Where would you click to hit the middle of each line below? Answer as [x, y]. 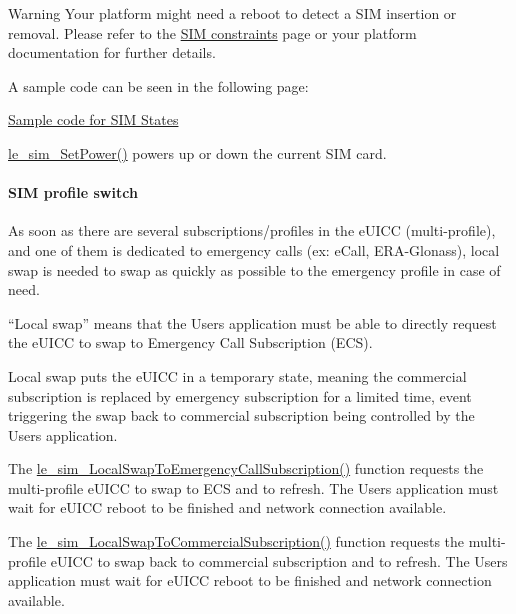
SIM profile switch [73, 192]
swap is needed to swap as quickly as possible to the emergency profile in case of [254, 269]
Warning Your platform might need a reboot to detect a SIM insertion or [232, 13]
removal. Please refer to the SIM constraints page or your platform [212, 32]
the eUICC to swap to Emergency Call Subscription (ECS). [190, 342]
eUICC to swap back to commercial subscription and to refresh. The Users [279, 560]
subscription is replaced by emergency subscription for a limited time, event [240, 395]
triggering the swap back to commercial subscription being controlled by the [241, 415]
